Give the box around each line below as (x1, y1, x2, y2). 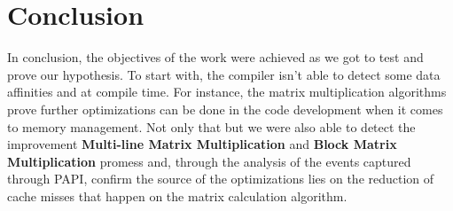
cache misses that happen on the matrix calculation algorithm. (7, 186, 348, 205)
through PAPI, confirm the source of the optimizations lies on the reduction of (7, 169, 434, 188)
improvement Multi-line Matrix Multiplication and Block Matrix (7, 135, 397, 153)
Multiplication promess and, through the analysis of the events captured (7, 152, 411, 170)
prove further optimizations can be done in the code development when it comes (7, 99, 443, 118)
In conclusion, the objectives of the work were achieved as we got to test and (7, 48, 424, 66)
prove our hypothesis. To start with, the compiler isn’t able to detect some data (7, 65, 441, 83)
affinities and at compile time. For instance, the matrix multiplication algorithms (7, 82, 447, 101)
